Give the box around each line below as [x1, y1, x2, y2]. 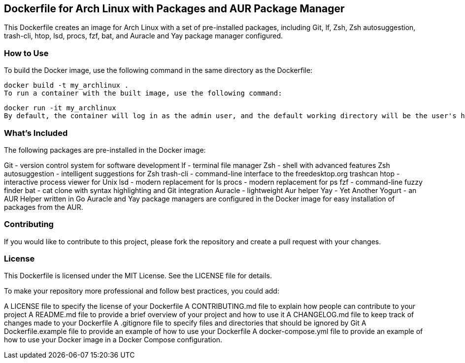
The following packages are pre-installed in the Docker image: [4, 145, 206, 154]
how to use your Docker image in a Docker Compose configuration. [4, 335, 223, 344]
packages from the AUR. [4, 202, 83, 211]
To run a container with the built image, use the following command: [4, 89, 282, 98]
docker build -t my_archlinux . [4, 81, 129, 90]
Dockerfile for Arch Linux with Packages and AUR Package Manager [4, 2, 345, 15]
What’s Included [4, 128, 68, 138]
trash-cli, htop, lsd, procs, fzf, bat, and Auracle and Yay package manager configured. [4, 32, 283, 40]
